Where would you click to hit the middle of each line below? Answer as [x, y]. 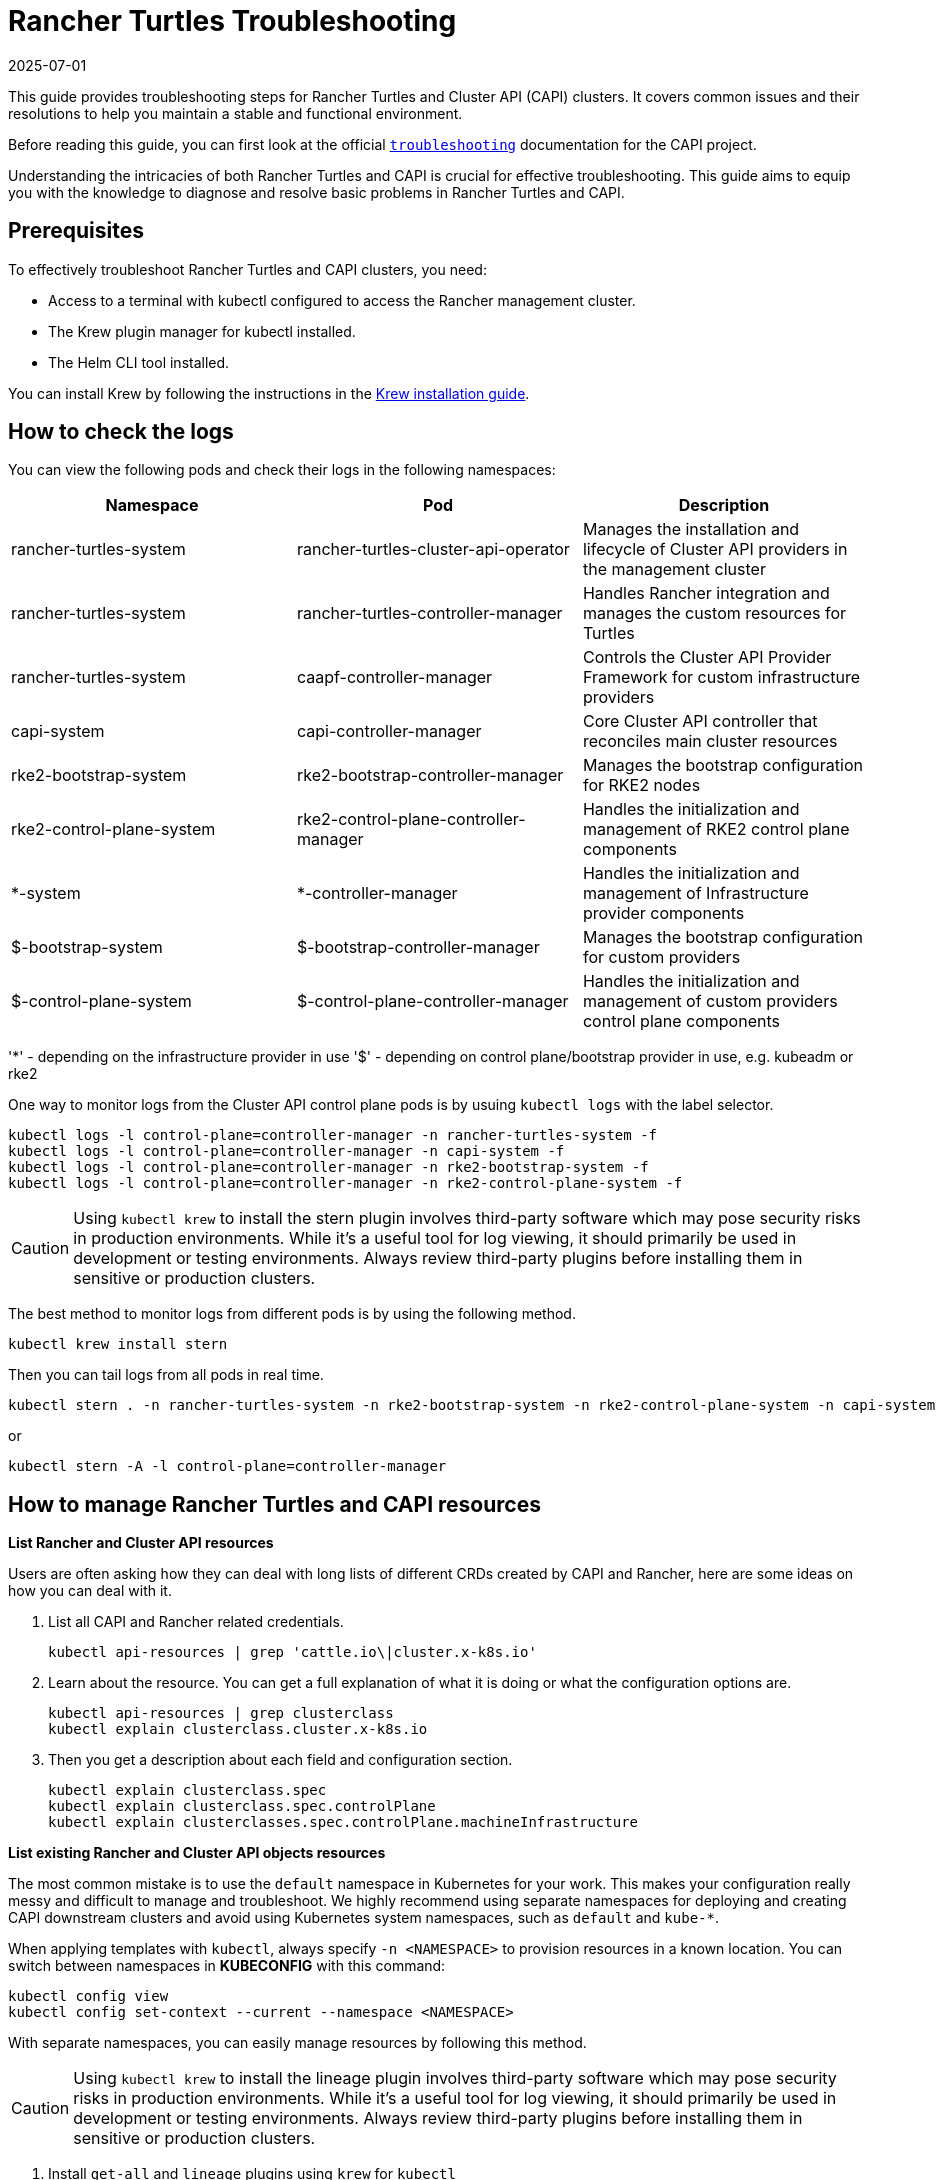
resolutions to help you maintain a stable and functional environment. [235, 113]
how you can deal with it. [90, 1591]
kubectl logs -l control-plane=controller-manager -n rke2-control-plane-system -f [345, 1183]
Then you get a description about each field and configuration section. [280, 1760]
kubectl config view [88, 1996]
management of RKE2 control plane [716, 829]
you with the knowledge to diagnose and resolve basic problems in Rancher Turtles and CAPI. [316, 192]
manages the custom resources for [714, 613]
